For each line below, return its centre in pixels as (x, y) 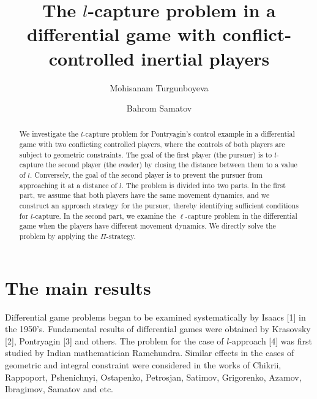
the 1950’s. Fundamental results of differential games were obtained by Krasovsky (158, 329)
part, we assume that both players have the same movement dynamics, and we (144, 195)
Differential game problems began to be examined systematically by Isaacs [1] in (155, 317)
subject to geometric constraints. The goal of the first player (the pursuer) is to (146, 154)
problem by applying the (58, 236)
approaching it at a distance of (68, 185)
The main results (78, 287)
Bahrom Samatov (159, 108)
